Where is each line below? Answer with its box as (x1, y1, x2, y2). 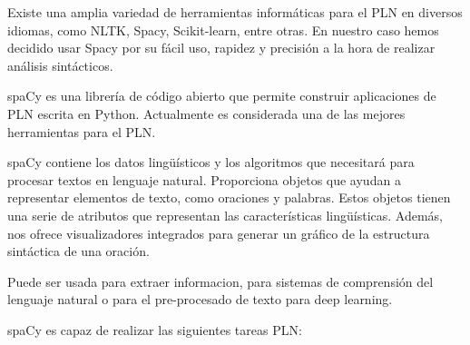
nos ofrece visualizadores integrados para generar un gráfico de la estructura (7, 223, 430, 242)
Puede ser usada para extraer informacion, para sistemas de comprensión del (7, 271, 434, 291)
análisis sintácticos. (7, 55, 113, 74)
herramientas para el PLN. (7, 122, 156, 141)
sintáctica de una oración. (7, 241, 150, 261)
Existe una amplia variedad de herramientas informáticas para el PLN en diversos (7, 3, 463, 21)
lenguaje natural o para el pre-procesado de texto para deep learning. (7, 290, 393, 309)
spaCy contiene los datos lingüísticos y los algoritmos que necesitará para (7, 153, 415, 172)
